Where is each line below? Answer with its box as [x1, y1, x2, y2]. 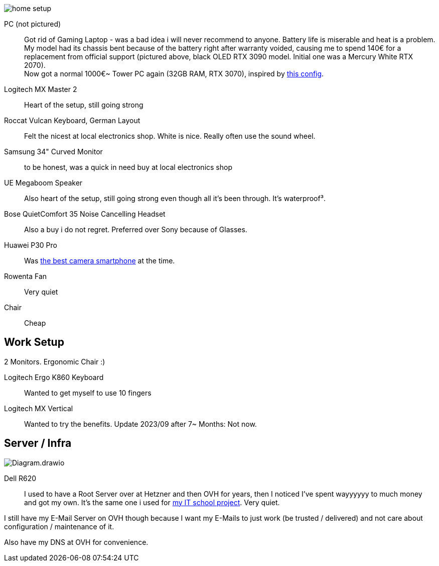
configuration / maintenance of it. [4, 522, 114, 531]
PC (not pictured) [4, 20, 61, 28]
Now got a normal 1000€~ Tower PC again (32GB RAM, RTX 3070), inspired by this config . [24, 69, 324, 78]
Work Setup [4, 336, 64, 349]
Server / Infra [4, 437, 72, 450]
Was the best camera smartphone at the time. [24, 256, 175, 265]
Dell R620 [4, 474, 37, 483]
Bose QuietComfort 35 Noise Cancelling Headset [4, 210, 166, 218]
